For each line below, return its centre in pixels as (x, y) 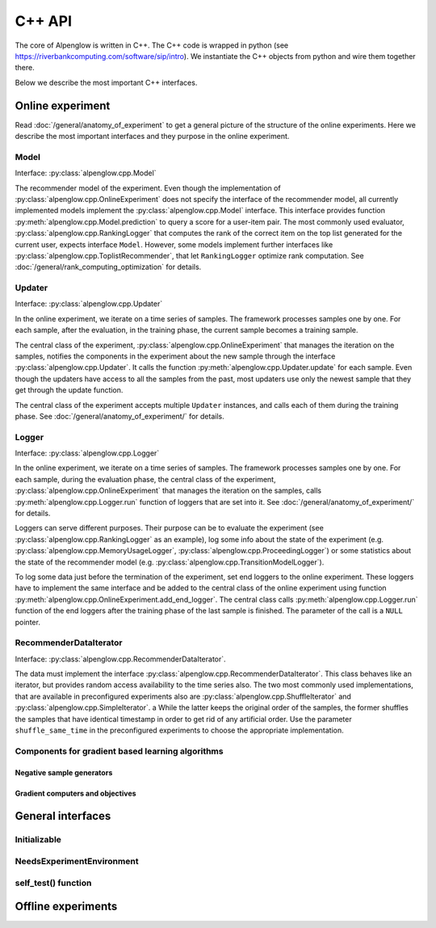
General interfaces (63, 816)
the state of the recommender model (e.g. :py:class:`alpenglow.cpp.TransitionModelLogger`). (170, 562)
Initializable (38, 840)
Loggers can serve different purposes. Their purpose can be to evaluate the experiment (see (170, 528)
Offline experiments (66, 907)
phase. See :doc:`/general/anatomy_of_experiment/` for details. (120, 416)
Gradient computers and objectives (75, 793)
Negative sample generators (64, 772)
